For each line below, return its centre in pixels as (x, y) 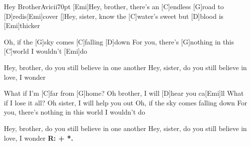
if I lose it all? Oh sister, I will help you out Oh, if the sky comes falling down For (125, 102)
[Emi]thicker (22, 25)
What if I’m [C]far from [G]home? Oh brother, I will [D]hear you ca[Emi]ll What (124, 93)
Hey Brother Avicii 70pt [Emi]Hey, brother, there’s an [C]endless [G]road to (114, 6)
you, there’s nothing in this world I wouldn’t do (75, 112)
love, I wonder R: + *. (39, 138)
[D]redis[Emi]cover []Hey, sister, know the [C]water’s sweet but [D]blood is (114, 16)
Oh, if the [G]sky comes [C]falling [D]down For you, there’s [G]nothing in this (119, 41)
